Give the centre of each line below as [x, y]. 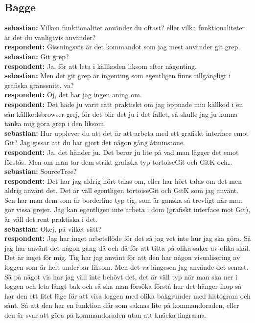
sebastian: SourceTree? [41, 171]
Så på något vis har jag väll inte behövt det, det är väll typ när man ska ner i [121, 276]
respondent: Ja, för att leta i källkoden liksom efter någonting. [101, 66]
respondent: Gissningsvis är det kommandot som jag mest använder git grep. [122, 47]
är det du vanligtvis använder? [50, 37]
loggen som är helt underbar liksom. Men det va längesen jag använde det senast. [127, 267]
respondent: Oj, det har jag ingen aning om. [73, 95]
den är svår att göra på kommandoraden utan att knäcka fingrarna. [106, 315]
